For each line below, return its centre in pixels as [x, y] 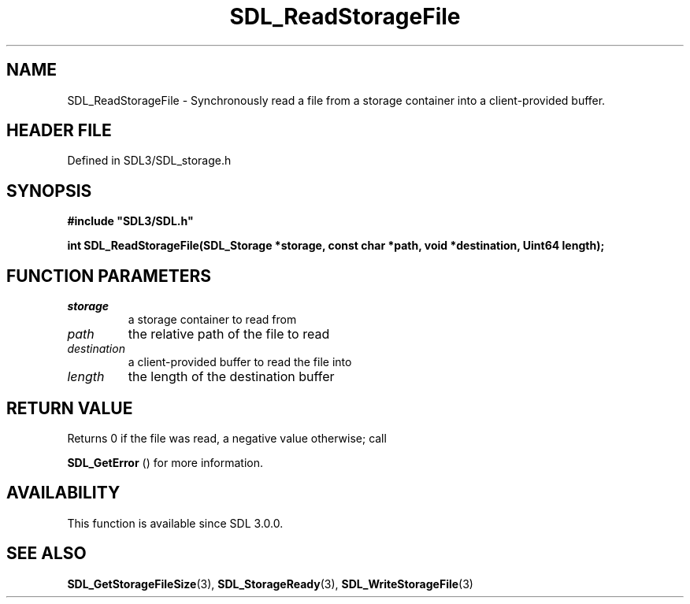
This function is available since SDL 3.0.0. [175, 523]
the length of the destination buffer [231, 377]
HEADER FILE [59, 131]
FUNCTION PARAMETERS [109, 276]
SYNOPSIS [49, 191]
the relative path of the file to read [229, 334]
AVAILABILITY [63, 493]
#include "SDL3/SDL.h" [130, 221]
